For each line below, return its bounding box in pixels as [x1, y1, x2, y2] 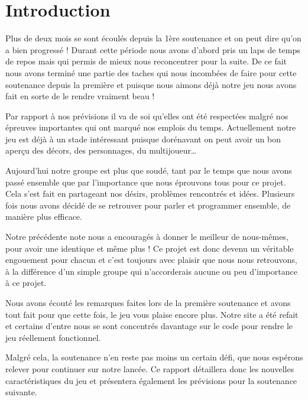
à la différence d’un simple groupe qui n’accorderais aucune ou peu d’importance [5, 265, 297, 277]
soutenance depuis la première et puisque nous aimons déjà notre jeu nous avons [5, 78, 297, 90]
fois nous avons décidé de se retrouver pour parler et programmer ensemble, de [5, 199, 291, 211]
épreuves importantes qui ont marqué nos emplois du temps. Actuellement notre [5, 121, 296, 134]
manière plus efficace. [5, 210, 82, 223]
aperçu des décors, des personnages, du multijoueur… [5, 144, 197, 157]
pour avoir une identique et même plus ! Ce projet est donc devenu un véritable [5, 242, 294, 254]
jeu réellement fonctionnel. [5, 331, 101, 343]
